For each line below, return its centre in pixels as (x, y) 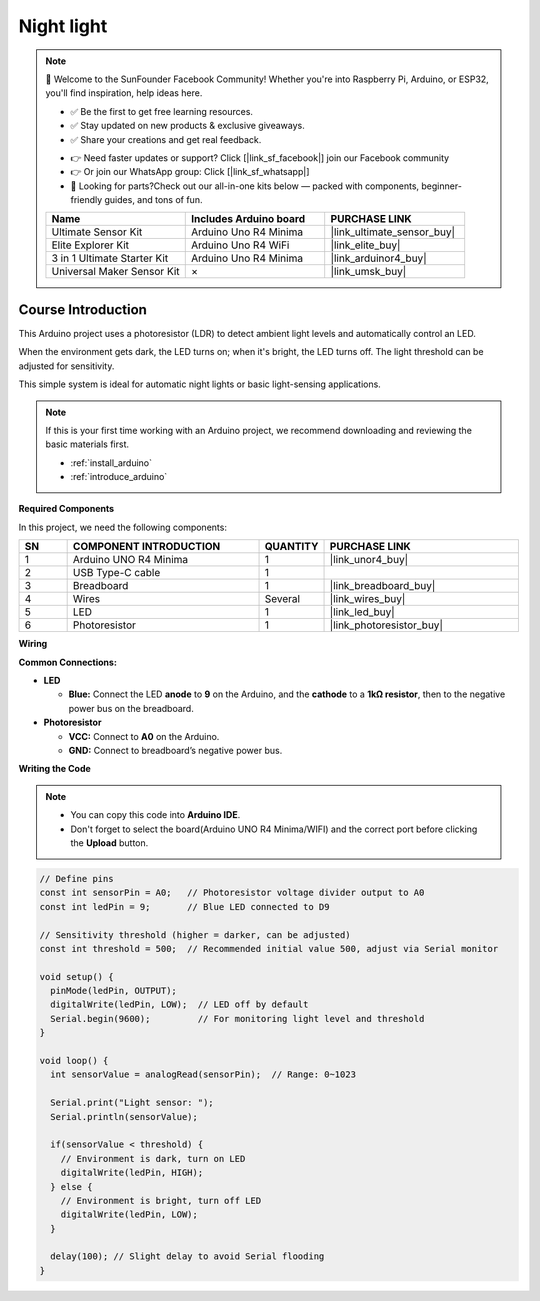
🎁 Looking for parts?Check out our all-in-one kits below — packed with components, (245, 186)
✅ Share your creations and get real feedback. (166, 139)
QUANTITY (291, 547)
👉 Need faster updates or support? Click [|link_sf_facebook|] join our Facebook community (260, 157)
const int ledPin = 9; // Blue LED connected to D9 (184, 906)
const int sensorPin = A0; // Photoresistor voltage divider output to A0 (232, 893)
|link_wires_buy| (367, 599)
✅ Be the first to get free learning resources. (162, 111)
